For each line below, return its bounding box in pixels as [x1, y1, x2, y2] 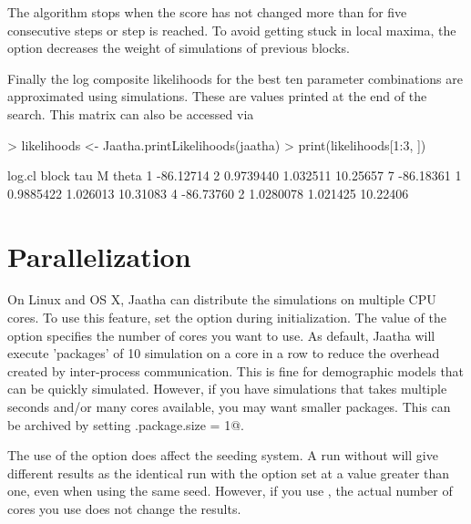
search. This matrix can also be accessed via [7, 104, 254, 123]
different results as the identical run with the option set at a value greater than [7, 463, 450, 482]
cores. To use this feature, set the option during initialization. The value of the [7, 308, 446, 327]
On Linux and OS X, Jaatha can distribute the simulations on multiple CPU [7, 290, 436, 309]
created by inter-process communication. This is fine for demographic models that [7, 361, 465, 380]
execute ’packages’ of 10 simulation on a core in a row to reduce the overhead [7, 344, 440, 363]
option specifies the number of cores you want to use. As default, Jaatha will [7, 325, 435, 344]
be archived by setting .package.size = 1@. [7, 415, 244, 434]
